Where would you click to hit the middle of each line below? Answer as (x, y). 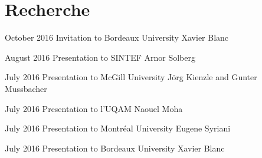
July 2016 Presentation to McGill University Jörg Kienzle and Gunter (131, 77)
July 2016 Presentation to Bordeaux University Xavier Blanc (115, 148)
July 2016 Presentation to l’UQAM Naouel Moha (94, 108)
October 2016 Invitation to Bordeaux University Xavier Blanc (117, 37)
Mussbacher (26, 88)
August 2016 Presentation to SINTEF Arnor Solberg (100, 57)
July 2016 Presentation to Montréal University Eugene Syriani (118, 128)
